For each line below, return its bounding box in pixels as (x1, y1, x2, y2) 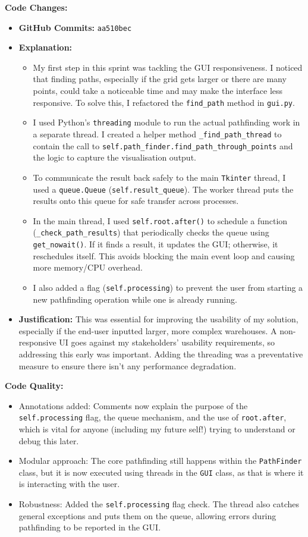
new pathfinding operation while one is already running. (33, 293, 237, 305)
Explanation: (18, 41, 73, 54)
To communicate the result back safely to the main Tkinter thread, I (33, 171, 286, 183)
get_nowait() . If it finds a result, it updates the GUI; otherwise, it (33, 238, 278, 250)
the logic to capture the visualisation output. (33, 151, 196, 164)
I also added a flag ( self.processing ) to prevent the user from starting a (33, 281, 303, 293)
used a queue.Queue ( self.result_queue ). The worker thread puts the (33, 183, 294, 195)
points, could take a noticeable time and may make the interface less (33, 84, 283, 97)
